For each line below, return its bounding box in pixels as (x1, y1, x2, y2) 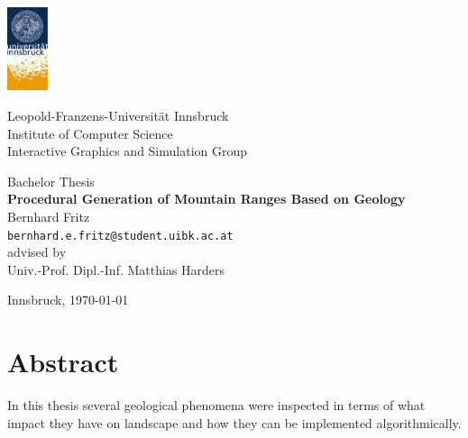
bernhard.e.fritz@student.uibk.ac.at (7, 229, 234, 242)
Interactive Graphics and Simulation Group (7, 141, 248, 160)
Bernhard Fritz (7, 206, 90, 225)
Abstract (7, 343, 119, 380)
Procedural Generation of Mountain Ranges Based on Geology (7, 189, 406, 208)
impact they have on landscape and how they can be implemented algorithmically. (7, 413, 462, 432)
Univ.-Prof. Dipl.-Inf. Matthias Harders (7, 260, 225, 278)
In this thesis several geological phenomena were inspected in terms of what (7, 396, 426, 415)
